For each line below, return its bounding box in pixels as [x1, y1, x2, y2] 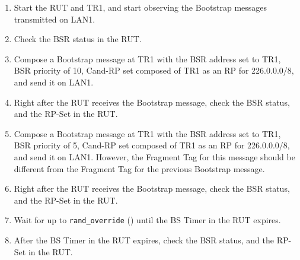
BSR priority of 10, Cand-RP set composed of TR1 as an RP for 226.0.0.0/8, [14, 64, 294, 77]
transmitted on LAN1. [14, 12, 95, 25]
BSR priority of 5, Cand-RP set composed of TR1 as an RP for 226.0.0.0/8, [14, 139, 290, 151]
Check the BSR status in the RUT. [14, 33, 142, 45]
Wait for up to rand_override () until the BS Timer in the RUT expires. [14, 214, 281, 226]
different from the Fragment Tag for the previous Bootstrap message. [14, 162, 265, 175]
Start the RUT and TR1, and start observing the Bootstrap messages [14, 1, 267, 13]
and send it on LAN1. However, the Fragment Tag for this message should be [14, 150, 295, 163]
